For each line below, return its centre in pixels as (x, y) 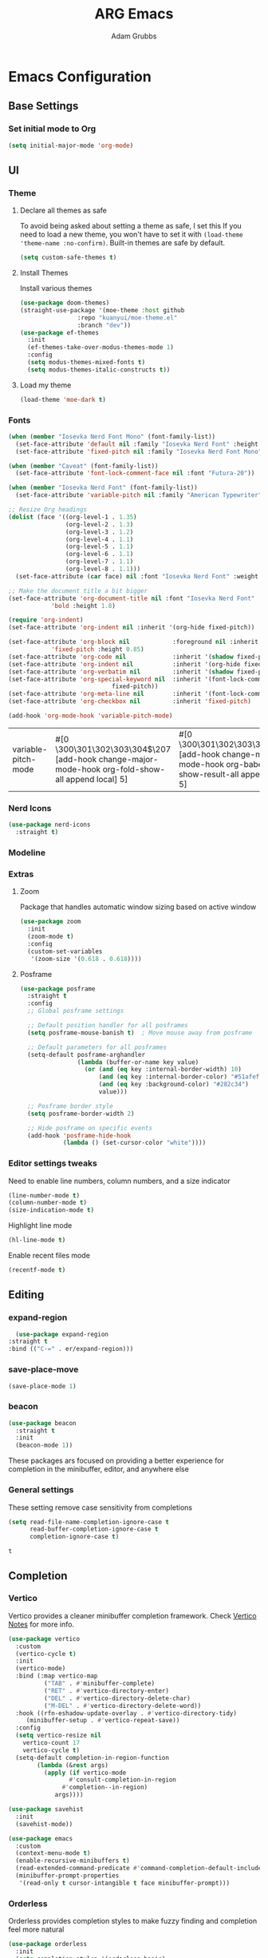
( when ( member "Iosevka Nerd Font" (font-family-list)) (103, 488)
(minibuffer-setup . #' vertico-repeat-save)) (103, 1721)
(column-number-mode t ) (48, 1203)
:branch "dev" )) (104, 325)
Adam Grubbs (134, 36)
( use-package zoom (50, 922)
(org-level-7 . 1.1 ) (99, 562)
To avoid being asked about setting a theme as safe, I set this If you (130, 226)
